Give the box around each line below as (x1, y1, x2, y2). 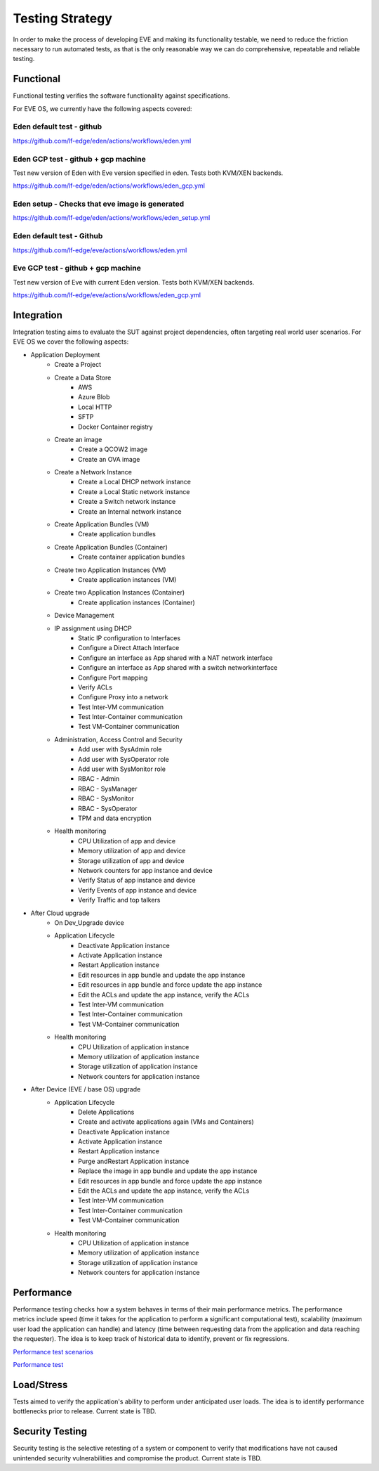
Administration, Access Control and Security (54, 735, 182, 744)
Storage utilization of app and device (78, 856, 185, 864)
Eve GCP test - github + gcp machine (13, 264, 142, 273)
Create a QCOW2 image (78, 445, 147, 453)
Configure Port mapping (78, 673, 148, 682)
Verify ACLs (78, 682, 112, 692)
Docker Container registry (78, 422, 154, 431)
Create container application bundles (78, 552, 185, 562)
